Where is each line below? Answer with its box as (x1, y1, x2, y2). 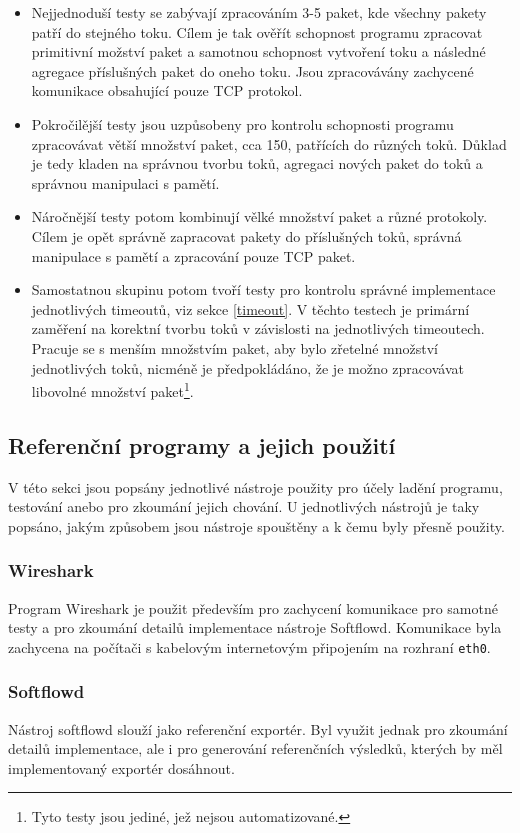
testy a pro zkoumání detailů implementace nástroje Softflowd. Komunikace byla (8, 617, 502, 638)
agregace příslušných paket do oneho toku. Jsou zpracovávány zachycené (31, 60, 474, 81)
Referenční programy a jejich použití (8, 429, 396, 460)
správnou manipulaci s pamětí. (31, 172, 220, 193)
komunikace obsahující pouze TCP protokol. (31, 80, 303, 101)
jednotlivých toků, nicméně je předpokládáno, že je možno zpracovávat (31, 357, 464, 378)
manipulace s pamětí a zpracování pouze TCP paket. (31, 245, 356, 266)
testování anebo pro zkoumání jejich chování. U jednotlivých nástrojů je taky (8, 496, 480, 517)
